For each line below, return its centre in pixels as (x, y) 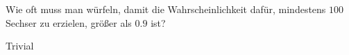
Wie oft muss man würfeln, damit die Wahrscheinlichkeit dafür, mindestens (166, 9)
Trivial (20, 46)
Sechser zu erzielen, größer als (69, 22)
